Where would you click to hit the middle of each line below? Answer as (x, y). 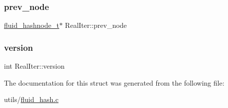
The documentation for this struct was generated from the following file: (114, 82)
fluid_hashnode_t (32, 25)
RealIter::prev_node (96, 25)
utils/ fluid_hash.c (31, 99)
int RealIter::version (34, 66)
